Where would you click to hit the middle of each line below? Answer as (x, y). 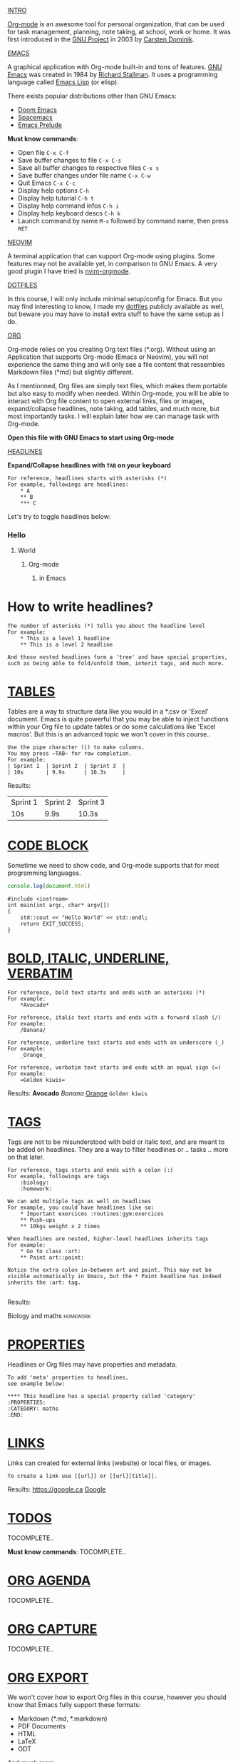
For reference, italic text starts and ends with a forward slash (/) (114, 1017)
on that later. (26, 1157)
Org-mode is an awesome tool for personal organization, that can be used (116, 24)
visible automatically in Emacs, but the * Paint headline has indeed (114, 1276)
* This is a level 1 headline (65, 639)
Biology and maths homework (49, 1315)
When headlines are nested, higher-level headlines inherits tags (108, 1239)
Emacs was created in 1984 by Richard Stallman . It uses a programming (113, 75)
